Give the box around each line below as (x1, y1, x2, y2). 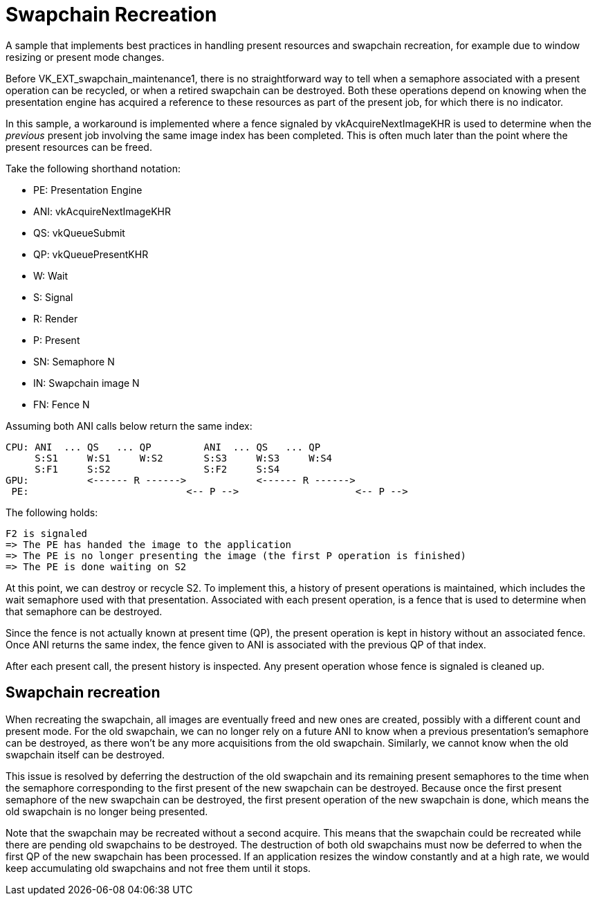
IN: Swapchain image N (33, 376, 140, 389)
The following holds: (6, 506, 98, 518)
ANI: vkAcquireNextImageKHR (33, 205, 172, 217)
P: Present (33, 334, 80, 346)
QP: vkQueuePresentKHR (33, 248, 149, 260)
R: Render (33, 312, 78, 325)
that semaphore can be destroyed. (6, 605, 163, 617)
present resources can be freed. (6, 140, 152, 153)
